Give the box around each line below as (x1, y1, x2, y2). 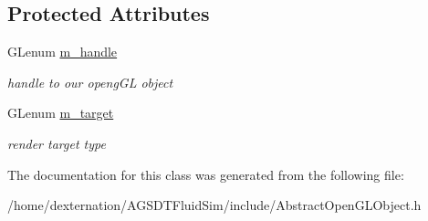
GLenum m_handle (7, 42, 118, 61)
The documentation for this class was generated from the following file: (7, 164, 404, 184)
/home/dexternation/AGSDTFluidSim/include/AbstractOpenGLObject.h (7, 195, 422, 215)
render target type (7, 133, 106, 153)
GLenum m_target (7, 103, 114, 122)
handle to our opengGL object (7, 72, 173, 91)
